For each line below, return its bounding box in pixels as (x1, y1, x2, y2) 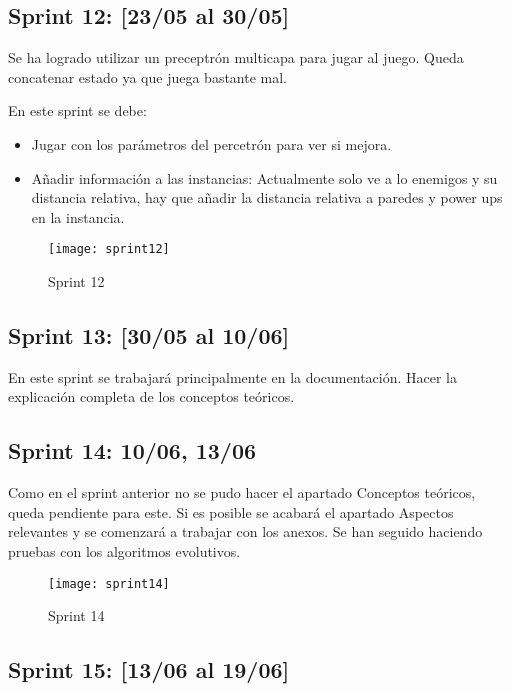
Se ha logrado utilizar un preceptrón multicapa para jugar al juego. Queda (8, 47, 464, 68)
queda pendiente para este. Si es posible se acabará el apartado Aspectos (8, 501, 454, 522)
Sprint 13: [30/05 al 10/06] (8, 320, 290, 350)
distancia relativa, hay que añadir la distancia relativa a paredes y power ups (31, 187, 503, 208)
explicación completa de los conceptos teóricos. (8, 386, 295, 407)
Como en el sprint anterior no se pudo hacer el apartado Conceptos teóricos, (8, 482, 476, 503)
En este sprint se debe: (8, 100, 147, 121)
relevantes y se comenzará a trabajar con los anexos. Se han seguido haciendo (8, 521, 483, 542)
